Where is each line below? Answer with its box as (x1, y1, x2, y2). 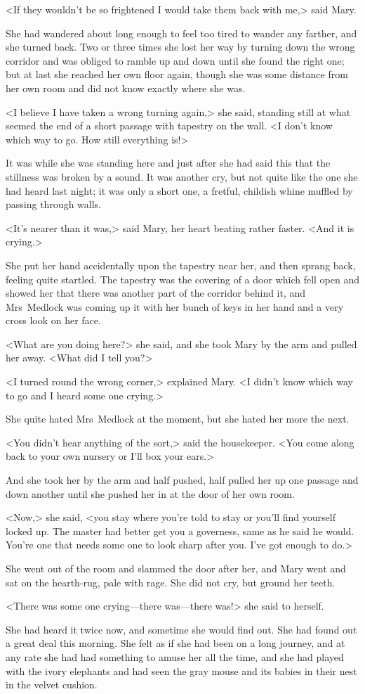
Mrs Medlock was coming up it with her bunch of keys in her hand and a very (6, 299, 344, 314)
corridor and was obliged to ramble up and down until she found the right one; (6, 53, 345, 68)
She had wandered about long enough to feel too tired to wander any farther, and (6, 25, 357, 40)
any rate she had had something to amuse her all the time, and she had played (6, 649, 344, 664)
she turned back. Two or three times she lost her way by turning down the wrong (6, 39, 355, 54)
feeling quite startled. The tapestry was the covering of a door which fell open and (6, 271, 359, 286)
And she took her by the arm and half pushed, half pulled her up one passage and (6, 473, 359, 487)
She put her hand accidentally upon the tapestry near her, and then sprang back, (6, 257, 356, 272)
